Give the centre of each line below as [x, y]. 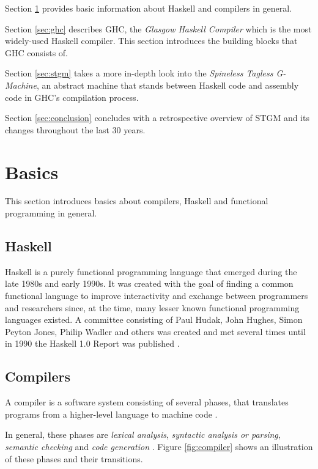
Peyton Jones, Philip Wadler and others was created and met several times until [155, 331]
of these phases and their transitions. [74, 458]
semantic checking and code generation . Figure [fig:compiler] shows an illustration [159, 446]
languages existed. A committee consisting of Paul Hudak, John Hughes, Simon [154, 319]
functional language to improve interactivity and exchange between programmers [157, 296]
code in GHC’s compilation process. [72, 97]
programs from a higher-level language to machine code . [111, 414]
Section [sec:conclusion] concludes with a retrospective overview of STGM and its [157, 118]
